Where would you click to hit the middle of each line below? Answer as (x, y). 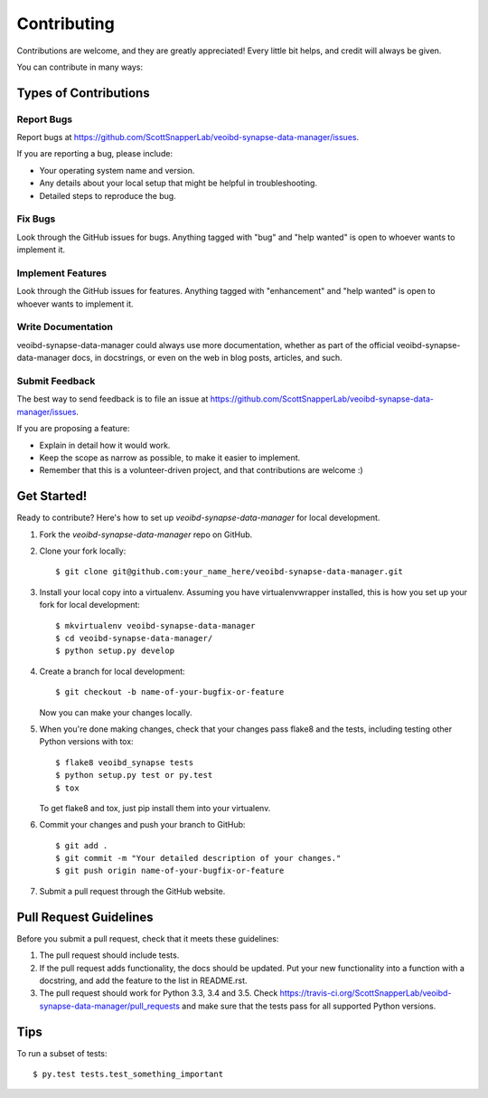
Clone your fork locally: (83, 551)
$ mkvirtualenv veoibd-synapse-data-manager (156, 625)
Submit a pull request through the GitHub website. (132, 891)
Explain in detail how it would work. (105, 445)
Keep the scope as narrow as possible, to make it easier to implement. (170, 458)
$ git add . (82, 845)
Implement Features (62, 273)
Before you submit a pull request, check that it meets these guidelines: (148, 938)
